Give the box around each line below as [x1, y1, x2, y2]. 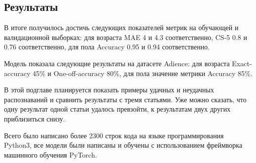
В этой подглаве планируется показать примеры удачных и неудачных [4, 84, 214, 95]
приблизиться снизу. [4, 113, 65, 123]
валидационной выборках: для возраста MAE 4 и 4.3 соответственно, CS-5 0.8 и [4, 32, 248, 42]
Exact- [232, 58, 252, 68]
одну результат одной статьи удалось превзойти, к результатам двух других [4, 104, 231, 114]
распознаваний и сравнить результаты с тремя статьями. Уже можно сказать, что [4, 94, 247, 104]
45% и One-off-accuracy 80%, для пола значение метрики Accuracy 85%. [32, 68, 253, 78]
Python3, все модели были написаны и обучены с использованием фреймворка [4, 140, 243, 150]
